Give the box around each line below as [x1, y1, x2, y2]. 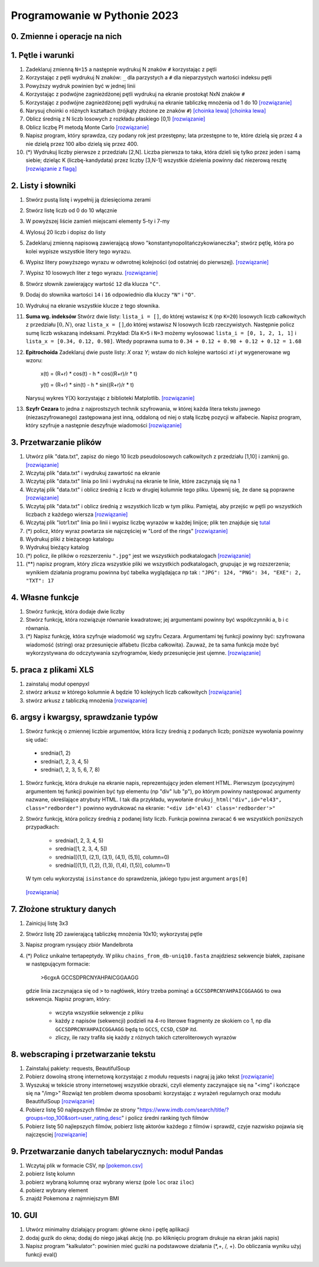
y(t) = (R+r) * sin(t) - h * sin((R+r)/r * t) [40, 381, 134, 388]
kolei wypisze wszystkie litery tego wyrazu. [25, 248, 132, 255]
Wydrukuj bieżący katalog [25, 544, 89, 551]
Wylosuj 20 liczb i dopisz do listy [25, 228, 106, 236]
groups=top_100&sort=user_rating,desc [25, 1115, 122, 1122]
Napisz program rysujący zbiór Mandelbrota [25, 941, 133, 948]
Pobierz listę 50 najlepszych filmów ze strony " [25, 1106, 140, 1113]
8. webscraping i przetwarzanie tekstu [11, 1049, 156, 1059]
